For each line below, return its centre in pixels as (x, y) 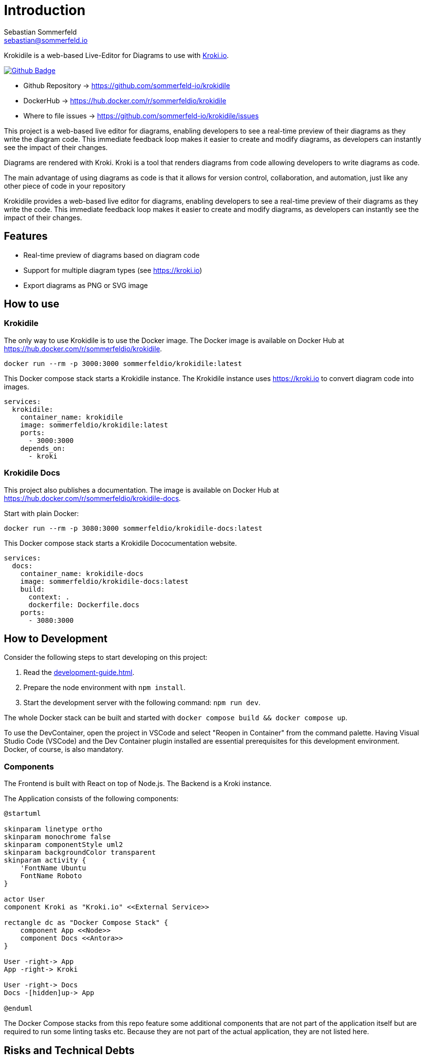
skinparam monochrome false (57, 837)
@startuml (22, 814)
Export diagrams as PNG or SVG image (86, 285)
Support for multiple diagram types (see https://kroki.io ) (113, 270)
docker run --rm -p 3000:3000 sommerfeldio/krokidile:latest (123, 363)
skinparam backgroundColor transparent (80, 853)
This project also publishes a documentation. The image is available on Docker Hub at (142, 490)
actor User (25, 899)
